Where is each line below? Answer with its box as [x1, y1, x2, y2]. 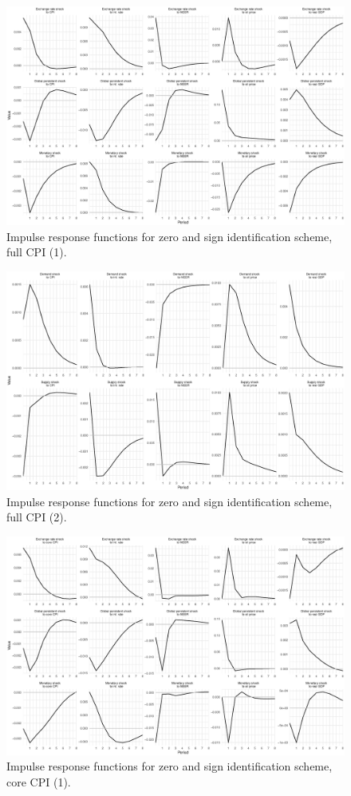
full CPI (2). [6, 509, 67, 525]
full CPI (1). [6, 244, 67, 260]
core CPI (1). [6, 774, 71, 790]
